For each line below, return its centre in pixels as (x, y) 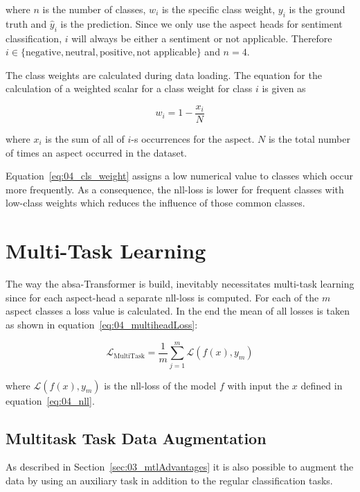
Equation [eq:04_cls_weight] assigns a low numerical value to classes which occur (180, 176)
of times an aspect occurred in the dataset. (97, 152)
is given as (284, 88)
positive (116, 53)
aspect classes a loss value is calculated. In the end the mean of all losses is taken (178, 311)
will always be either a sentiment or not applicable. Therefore (202, 38)
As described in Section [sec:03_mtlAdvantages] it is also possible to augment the (180, 467)
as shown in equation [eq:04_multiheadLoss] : (102, 324)
